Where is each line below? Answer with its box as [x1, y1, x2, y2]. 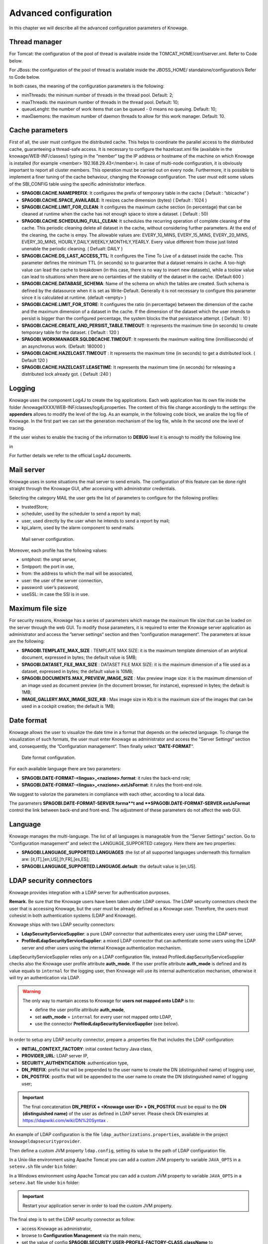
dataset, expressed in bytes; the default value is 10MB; [21, 668, 134, 674]
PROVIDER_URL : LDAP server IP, [21, 1053, 89, 1059]
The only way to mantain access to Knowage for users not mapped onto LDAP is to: [22, 998, 195, 1004]
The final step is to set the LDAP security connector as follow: [9, 1217, 135, 1223]
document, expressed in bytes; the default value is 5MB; [21, 654, 137, 660]
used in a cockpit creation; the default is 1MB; [21, 703, 115, 709]
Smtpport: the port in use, [21, 563, 74, 569]
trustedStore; [21, 504, 49, 510]
